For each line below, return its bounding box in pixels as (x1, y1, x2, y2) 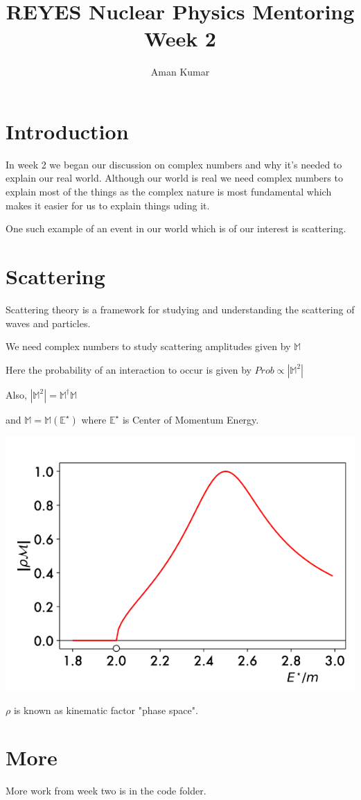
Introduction (6, 116, 129, 145)
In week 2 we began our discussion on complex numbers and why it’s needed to (6, 157, 342, 171)
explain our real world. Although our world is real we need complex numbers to (6, 171, 343, 185)
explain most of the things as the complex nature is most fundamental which (6, 184, 332, 199)
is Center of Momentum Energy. (122, 412, 259, 426)
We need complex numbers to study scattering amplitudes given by (6, 339, 291, 354)
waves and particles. (6, 315, 91, 330)
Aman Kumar (150, 64, 210, 79)
